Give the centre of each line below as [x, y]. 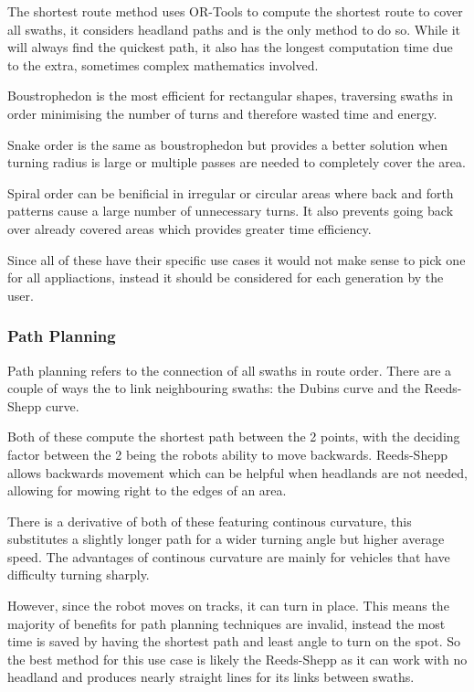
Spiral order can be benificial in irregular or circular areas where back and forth [231, 192]
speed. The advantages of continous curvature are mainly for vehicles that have [229, 556]
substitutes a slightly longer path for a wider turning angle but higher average [226, 539]
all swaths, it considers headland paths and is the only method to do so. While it [234, 29]
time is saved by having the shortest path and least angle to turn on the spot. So [234, 641]
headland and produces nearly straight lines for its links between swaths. [211, 677]
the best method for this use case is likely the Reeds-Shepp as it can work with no [237, 659]
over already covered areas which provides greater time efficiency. [190, 228]
